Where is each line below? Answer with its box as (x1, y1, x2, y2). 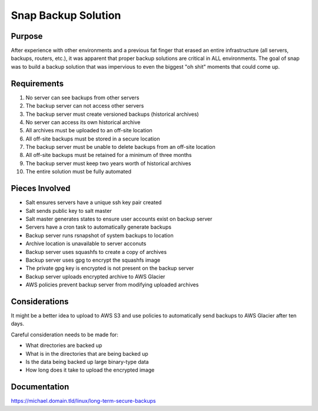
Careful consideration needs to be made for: (11, 331, 119, 338)
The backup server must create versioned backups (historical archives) (25, 111, 200, 118)
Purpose (11, 31, 43, 41)
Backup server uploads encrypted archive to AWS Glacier (25, 273, 165, 280)
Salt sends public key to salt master (25, 207, 112, 214)
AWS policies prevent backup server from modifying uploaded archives (25, 281, 199, 288)
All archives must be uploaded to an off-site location (25, 127, 153, 134)
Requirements (11, 78, 64, 88)
